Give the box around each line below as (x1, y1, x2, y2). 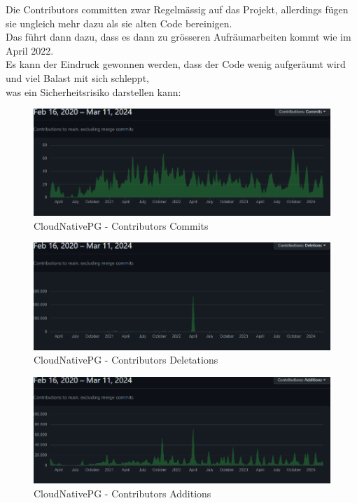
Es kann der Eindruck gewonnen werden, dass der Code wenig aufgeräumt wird (6, 57, 346, 71)
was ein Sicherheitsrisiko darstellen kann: (6, 84, 181, 99)
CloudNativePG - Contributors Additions (34, 486, 211, 501)
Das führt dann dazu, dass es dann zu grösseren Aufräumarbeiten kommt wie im (6, 29, 351, 44)
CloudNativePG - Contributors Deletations (34, 352, 218, 367)
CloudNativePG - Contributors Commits (34, 218, 209, 233)
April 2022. (6, 43, 54, 57)
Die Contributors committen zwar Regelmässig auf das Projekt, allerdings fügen (6, 2, 349, 16)
